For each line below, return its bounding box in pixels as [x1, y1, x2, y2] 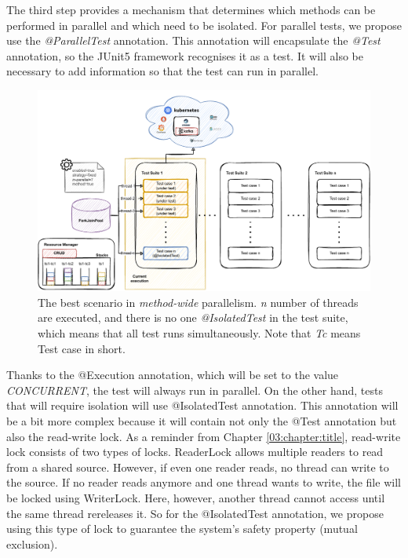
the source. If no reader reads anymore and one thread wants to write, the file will [6, 474, 401, 491]
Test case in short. [38, 340, 126, 356]
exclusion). [6, 535, 58, 552]
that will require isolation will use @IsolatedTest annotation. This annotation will [6, 397, 399, 414]
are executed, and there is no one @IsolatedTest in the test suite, [38, 309, 348, 326]
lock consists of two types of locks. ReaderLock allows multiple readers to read [6, 443, 384, 460]
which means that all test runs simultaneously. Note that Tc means [38, 325, 361, 341]
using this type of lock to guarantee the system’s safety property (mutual [6, 520, 358, 537]
